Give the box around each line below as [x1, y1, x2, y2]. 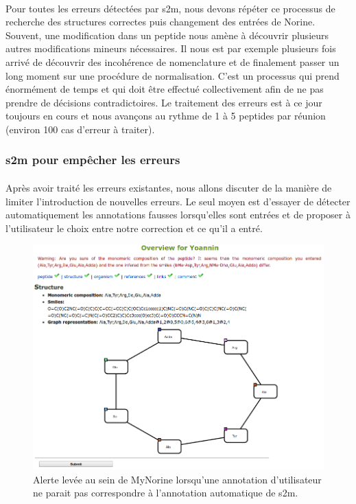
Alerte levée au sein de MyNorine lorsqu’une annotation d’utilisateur [33, 472, 322, 486]
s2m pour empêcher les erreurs [5, 151, 180, 168]
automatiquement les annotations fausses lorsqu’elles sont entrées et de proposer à [5, 207, 351, 222]
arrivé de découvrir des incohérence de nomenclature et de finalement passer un [5, 54, 340, 69]
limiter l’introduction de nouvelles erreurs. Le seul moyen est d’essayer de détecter [5, 194, 351, 208]
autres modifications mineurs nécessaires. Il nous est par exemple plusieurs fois [5, 41, 336, 56]
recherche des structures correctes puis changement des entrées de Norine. [5, 14, 316, 29]
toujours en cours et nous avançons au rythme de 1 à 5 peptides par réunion [5, 108, 326, 123]
